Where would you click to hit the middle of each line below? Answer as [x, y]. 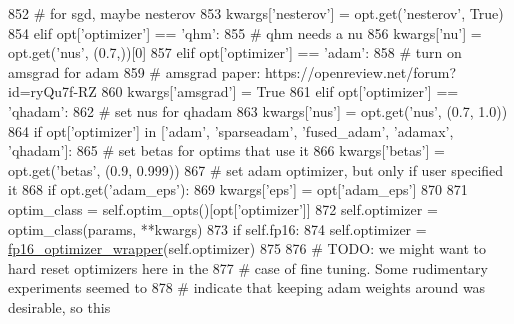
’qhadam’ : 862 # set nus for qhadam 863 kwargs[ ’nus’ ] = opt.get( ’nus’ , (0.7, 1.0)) [258, 110]
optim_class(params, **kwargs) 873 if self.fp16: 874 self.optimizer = [217, 228]
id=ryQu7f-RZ [52, 91]
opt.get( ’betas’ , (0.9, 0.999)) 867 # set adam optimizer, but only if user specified [256, 169]
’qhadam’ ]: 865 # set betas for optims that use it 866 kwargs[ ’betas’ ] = [226, 150]
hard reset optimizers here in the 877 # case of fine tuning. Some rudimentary [248, 267]
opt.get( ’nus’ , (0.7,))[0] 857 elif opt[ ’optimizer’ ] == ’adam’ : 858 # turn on [235, 52]
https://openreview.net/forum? [360, 71]
